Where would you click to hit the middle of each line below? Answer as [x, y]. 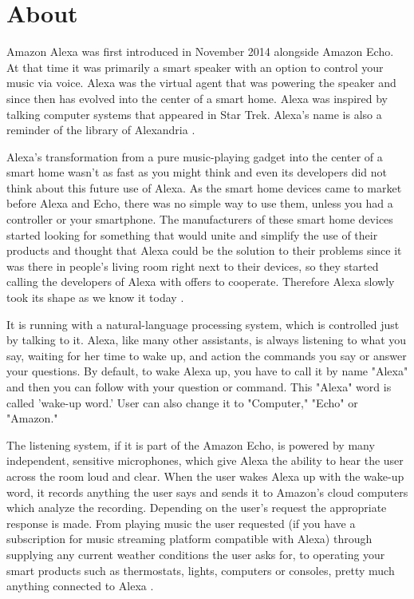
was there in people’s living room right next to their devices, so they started [193, 266]
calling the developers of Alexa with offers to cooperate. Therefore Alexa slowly [201, 282]
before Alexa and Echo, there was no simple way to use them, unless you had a [200, 203]
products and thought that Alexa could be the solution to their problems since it [204, 250]
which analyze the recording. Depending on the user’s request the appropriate [197, 508]
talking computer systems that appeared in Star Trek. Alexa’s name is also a [194, 114]
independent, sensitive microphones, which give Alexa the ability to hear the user [205, 460]
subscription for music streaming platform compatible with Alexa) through [189, 539]
